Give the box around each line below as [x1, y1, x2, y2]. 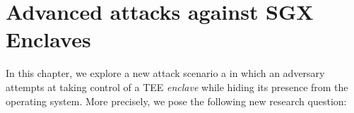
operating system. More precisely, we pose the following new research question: [6, 93, 347, 108]
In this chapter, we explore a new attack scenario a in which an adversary [6, 66, 325, 81]
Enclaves [6, 25, 91, 54]
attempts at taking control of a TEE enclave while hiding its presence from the [6, 79, 348, 94]
